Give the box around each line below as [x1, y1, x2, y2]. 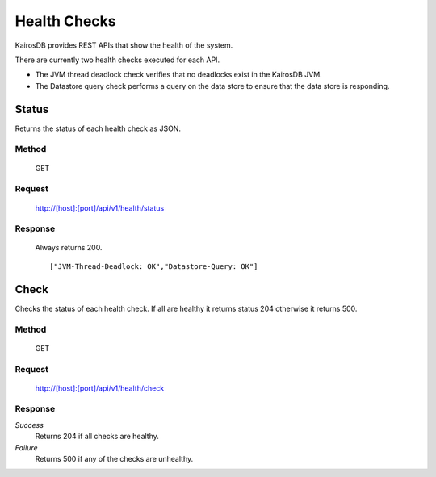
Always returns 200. [35, 243, 103, 253]
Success [15, 420, 44, 429]
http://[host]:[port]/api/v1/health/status [35, 203, 165, 213]
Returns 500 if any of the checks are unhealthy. [35, 454, 194, 463]
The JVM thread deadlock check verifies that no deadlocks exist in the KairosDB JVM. [35, 69, 322, 80]
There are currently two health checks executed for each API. [15, 55, 220, 65]
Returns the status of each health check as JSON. [15, 123, 182, 133]
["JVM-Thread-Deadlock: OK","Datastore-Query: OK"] [49, 262, 258, 270]
